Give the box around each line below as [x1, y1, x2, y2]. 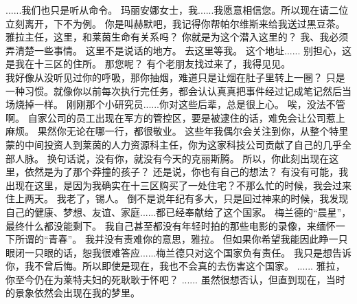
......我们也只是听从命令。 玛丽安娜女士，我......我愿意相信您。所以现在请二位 [5, 3, 349, 17]
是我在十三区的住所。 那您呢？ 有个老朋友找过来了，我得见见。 [5, 56, 291, 71]
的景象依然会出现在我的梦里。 [5, 285, 140, 300]
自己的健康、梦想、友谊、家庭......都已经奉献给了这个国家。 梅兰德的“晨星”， [5, 204, 352, 219]
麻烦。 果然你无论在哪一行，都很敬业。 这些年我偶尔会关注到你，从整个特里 [5, 124, 349, 138]
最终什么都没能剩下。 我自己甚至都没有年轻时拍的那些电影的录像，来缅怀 [5, 218, 336, 232]
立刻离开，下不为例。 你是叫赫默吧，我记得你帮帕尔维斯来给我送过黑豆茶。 [5, 16, 345, 30]
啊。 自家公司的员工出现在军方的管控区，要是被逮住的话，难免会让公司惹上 [5, 110, 345, 124]
